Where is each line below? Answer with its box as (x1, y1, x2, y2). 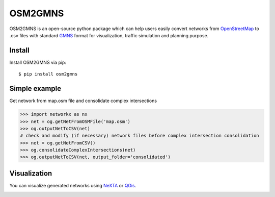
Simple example (9, 84, 62, 93)
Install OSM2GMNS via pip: (9, 59, 66, 65)
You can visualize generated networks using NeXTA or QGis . (9, 182, 136, 188)
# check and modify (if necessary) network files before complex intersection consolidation (20, 133, 259, 139)
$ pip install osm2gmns (18, 71, 78, 77)
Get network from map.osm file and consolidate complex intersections (9, 97, 157, 104)
